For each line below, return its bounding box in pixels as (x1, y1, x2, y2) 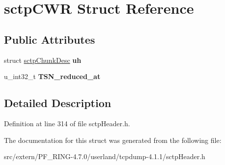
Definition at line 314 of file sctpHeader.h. (4, 118, 130, 128)
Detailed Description (4, 95, 112, 110)
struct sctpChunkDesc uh (4, 55, 82, 65)
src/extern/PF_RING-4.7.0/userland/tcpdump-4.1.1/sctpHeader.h (4, 151, 205, 162)
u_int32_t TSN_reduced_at (4, 71, 101, 82)
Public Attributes (4, 31, 95, 47)
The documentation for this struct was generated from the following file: (4, 135, 222, 145)
